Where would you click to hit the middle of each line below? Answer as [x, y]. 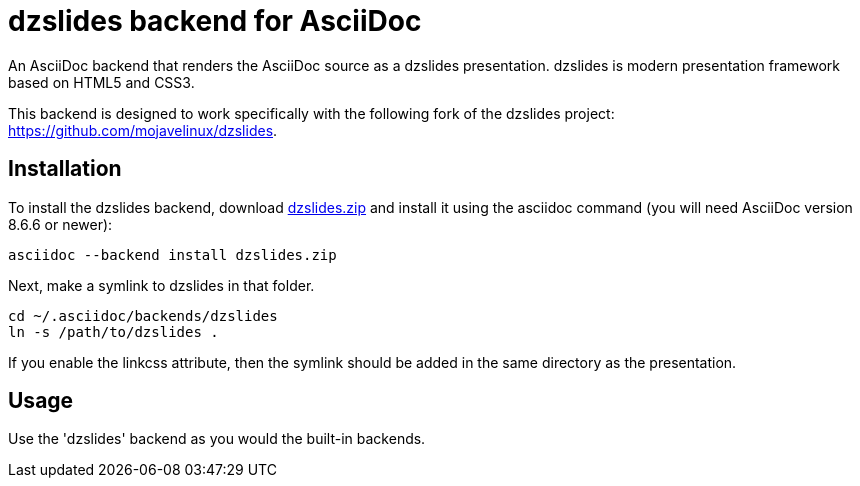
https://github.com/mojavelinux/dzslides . [143, 130]
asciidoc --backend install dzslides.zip [172, 254]
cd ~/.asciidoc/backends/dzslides [143, 315]
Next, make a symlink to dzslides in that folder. [161, 285]
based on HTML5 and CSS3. [101, 82]
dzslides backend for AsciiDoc [215, 21]
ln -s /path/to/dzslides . [113, 331]
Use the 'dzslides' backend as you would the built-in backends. [217, 439]
